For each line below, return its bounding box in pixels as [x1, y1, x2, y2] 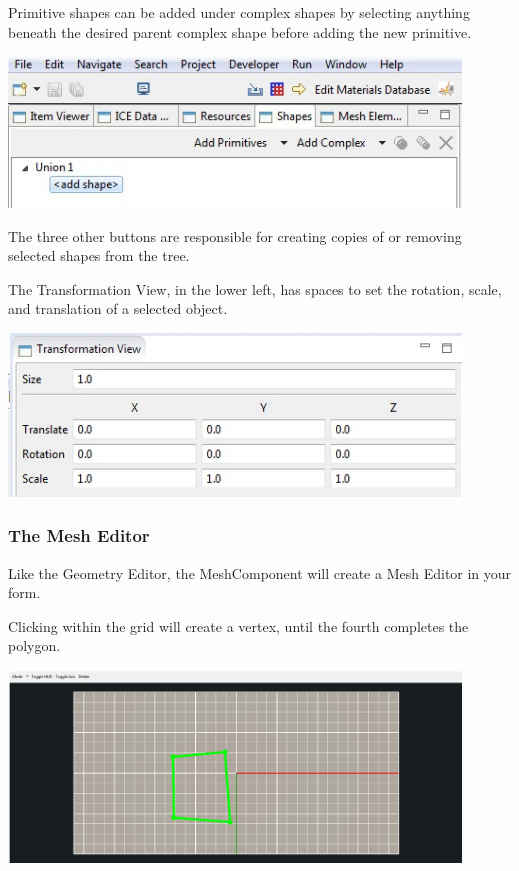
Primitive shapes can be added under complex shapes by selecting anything [8, 2, 470, 22]
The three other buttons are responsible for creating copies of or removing [8, 225, 462, 246]
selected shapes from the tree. [8, 245, 190, 266]
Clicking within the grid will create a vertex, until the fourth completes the [8, 615, 469, 636]
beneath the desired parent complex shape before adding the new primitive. [8, 21, 472, 42]
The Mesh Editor [8, 523, 150, 548]
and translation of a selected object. [8, 298, 228, 319]
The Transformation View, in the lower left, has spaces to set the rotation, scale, [8, 278, 502, 299]
